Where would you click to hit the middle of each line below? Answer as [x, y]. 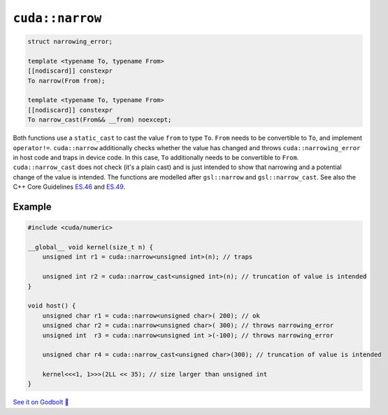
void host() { [52, 306]
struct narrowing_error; [70, 42]
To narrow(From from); [66, 81]
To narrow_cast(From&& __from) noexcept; [100, 120]
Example [32, 207]
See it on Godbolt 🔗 [41, 402]
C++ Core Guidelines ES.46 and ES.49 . [69, 187]
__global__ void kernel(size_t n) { [91, 247]
